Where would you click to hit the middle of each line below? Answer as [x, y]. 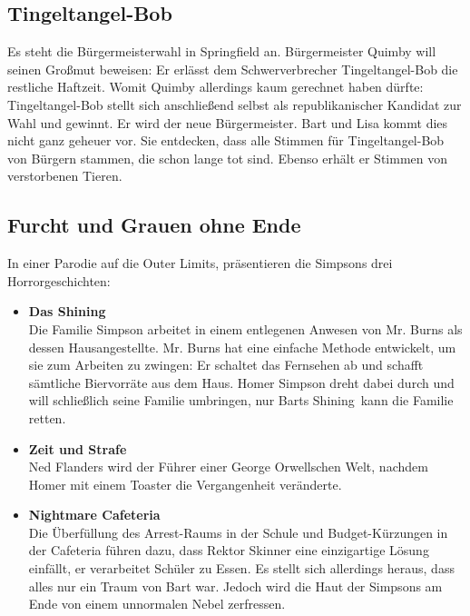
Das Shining [67, 311]
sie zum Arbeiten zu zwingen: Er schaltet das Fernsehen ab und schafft [226, 365]
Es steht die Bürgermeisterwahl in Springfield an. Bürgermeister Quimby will [222, 51]
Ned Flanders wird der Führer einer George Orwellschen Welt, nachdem [228, 467]
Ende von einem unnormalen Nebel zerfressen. [157, 604]
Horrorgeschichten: [59, 280]
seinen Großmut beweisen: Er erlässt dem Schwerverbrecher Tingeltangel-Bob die [233, 69]
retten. [47, 417]
